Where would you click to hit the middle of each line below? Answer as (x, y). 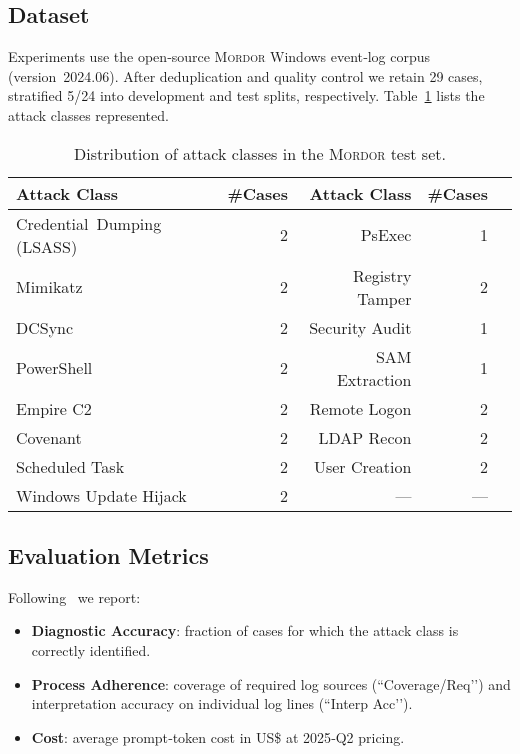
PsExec (386, 235)
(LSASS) (47, 246)
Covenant (49, 437)
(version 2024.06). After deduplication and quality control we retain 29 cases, (245, 75)
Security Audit (360, 327)
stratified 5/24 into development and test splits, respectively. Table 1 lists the (246, 95)
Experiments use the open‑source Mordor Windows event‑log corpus (219, 56)
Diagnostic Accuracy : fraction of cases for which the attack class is (245, 630)
